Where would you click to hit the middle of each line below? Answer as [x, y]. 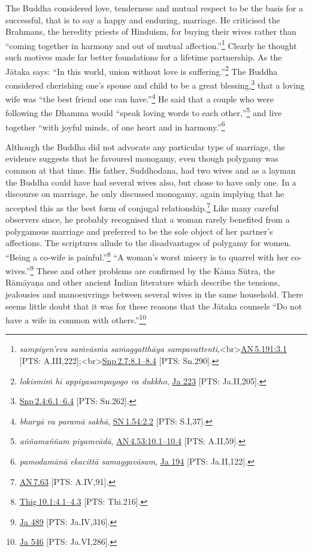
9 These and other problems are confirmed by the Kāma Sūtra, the [153, 270]
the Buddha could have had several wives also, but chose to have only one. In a [151, 182]
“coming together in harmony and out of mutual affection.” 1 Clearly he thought [151, 44]
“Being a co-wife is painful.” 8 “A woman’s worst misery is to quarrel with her [147, 256]
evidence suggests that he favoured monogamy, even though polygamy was [142, 158]
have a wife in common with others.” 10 [76, 319]
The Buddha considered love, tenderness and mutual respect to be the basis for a [155, 8]
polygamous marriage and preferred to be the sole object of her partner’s [139, 231]
